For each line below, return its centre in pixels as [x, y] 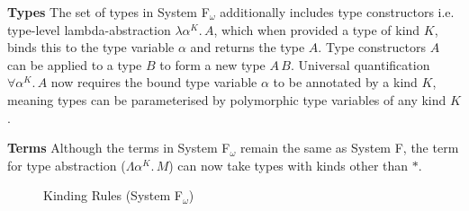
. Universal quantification [360, 64]
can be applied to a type [75, 64]
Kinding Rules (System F [113, 195]
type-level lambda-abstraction [89, 29]
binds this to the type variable [91, 47]
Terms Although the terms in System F [119, 148]
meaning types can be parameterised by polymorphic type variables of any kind [227, 99]
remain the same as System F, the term [349, 148]
